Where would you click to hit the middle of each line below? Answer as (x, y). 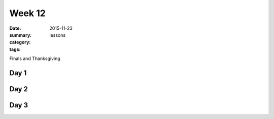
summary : (21, 35)
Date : (15, 28)
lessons (58, 35)
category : (20, 42)
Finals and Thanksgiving (35, 58)
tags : (15, 49)
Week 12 (27, 13)
